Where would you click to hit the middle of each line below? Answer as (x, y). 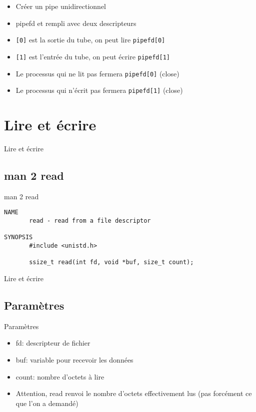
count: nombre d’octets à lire (60, 376)
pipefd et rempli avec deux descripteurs (76, 23)
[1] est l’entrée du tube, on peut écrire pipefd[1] (93, 56)
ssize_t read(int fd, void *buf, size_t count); (111, 262)
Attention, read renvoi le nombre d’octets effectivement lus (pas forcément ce (134, 393)
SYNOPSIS (18, 237)
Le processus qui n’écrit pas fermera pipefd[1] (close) (99, 90)
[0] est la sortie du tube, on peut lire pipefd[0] (90, 40)
